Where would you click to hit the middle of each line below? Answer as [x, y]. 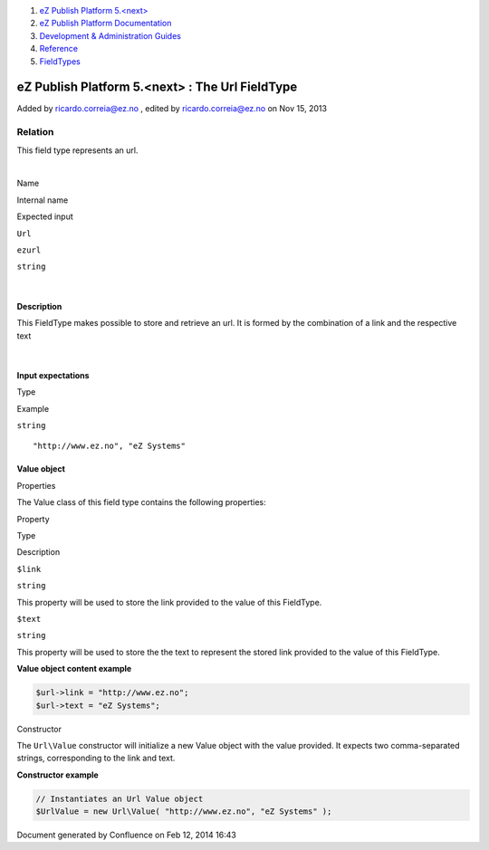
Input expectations [53, 375]
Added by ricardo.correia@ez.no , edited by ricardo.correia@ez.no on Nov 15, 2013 [172, 109]
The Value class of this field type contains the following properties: [141, 502]
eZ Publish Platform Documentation [105, 24]
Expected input [45, 216]
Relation [35, 132]
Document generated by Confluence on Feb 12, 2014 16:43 [127, 835]
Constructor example [58, 775]
